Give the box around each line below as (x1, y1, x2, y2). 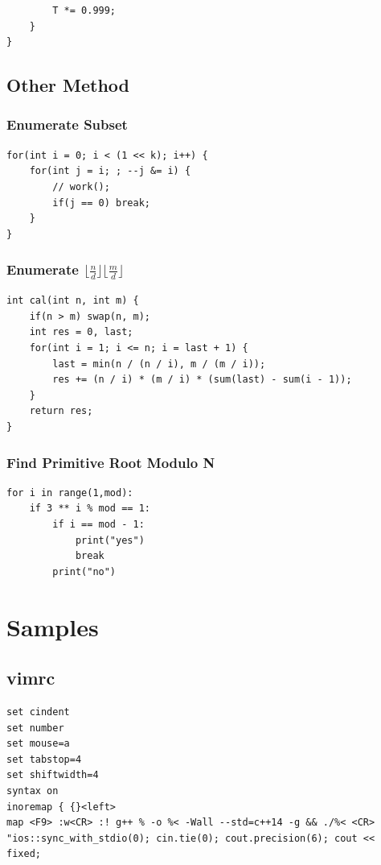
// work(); (52, 180, 110, 192)
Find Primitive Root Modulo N (6, 452, 215, 472)
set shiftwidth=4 (6, 769, 99, 781)
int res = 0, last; (29, 326, 133, 338)
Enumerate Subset (6, 114, 128, 135)
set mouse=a (6, 738, 70, 750)
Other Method (6, 72, 129, 97)
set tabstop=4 (6, 753, 82, 765)
